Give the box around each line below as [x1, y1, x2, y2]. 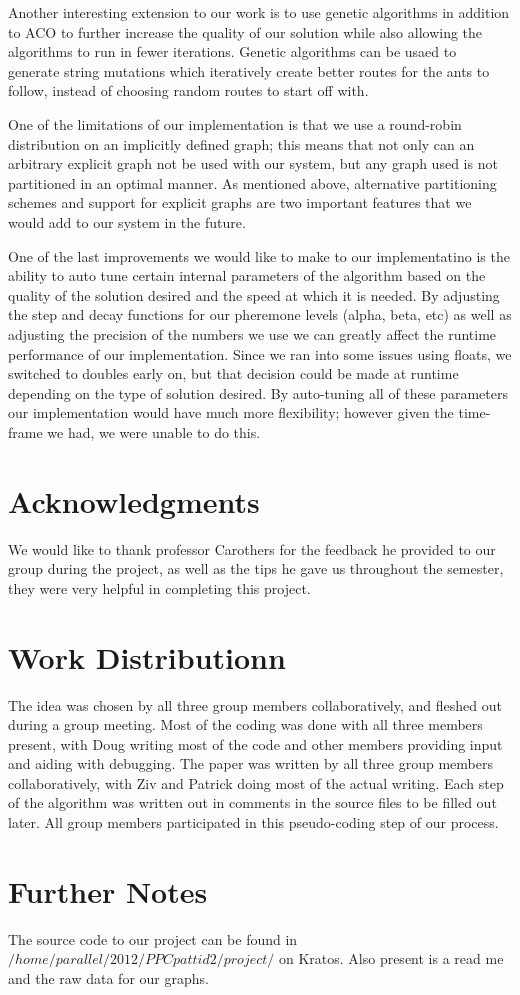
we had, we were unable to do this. [47, 421, 261, 442]
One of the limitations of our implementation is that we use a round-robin [8, 113, 462, 134]
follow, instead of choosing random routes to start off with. [8, 80, 369, 101]
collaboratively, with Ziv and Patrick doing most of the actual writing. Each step [8, 772, 504, 793]
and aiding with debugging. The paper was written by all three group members [8, 753, 493, 774]
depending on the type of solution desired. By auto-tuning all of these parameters [8, 382, 508, 403]
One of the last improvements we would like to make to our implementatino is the [8, 245, 510, 266]
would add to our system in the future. [8, 211, 246, 232]
